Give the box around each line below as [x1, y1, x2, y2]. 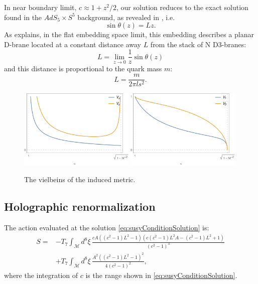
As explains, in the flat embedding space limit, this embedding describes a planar [4, 29, 254, 40]
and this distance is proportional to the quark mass [4, 63, 162, 74]
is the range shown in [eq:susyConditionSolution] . [85, 269, 237, 280]
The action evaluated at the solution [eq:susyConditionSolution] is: [4, 222, 209, 233]
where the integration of [4, 269, 78, 280]
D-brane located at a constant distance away [4, 39, 141, 49]
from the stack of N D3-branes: [150, 39, 246, 49]
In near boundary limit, [4, 2, 77, 12]
